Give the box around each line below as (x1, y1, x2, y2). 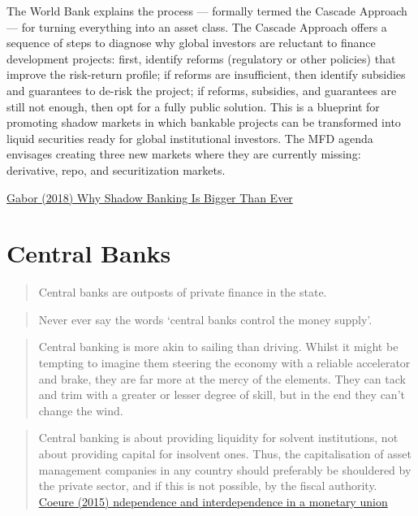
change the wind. (38, 401, 123, 418)
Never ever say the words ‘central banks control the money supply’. (38, 310, 373, 327)
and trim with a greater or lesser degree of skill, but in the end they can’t (38, 386, 405, 403)
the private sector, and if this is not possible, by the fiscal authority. (38, 477, 377, 494)
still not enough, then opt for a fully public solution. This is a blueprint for (6, 98, 380, 115)
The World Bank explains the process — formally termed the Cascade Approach (6, 2, 407, 19)
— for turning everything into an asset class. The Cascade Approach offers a (6, 18, 387, 35)
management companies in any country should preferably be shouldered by (38, 461, 412, 478)
